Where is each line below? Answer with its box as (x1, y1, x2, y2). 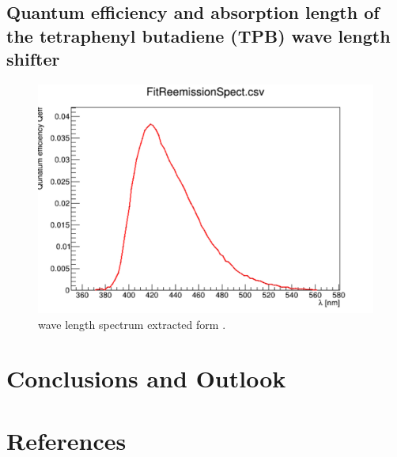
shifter (6, 47, 60, 71)
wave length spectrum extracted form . (38, 315, 226, 332)
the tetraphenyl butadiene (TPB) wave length (6, 23, 391, 47)
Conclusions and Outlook (6, 362, 286, 395)
